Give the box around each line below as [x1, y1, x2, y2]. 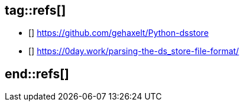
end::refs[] [5, 66, 69, 81]
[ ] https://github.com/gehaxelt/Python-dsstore [28, 28, 209, 38]
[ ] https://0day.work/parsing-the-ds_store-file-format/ [28, 46, 239, 57]
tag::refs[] [5, 3, 66, 18]
